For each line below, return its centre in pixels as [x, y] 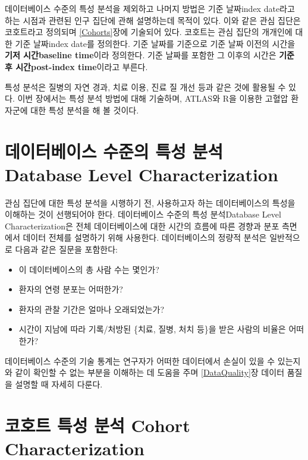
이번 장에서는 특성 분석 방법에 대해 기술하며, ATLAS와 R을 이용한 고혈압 [153, 98]
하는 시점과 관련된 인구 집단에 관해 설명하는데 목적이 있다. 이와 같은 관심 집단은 [153, 20]
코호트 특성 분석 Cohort [98, 425]
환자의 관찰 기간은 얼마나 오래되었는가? [92, 309]
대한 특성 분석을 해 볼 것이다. [85, 110]
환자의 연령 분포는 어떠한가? [71, 289]
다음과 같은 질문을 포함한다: [66, 249]
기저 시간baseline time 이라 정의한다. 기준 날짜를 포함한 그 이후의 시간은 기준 [150, 55]
